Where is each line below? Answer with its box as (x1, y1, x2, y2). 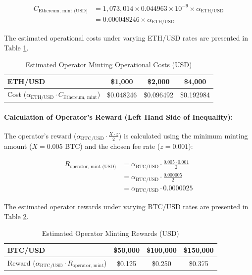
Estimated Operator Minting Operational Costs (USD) (25, 59, 192, 69)
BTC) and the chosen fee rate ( (65, 141, 160, 151)
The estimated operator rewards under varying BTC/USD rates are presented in (4, 201, 249, 212)
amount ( (4, 141, 32, 151)
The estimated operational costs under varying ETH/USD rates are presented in (4, 33, 248, 43)
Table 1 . (4, 43, 29, 53)
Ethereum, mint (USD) (38, 8, 88, 13)
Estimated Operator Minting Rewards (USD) (42, 228, 179, 238)
